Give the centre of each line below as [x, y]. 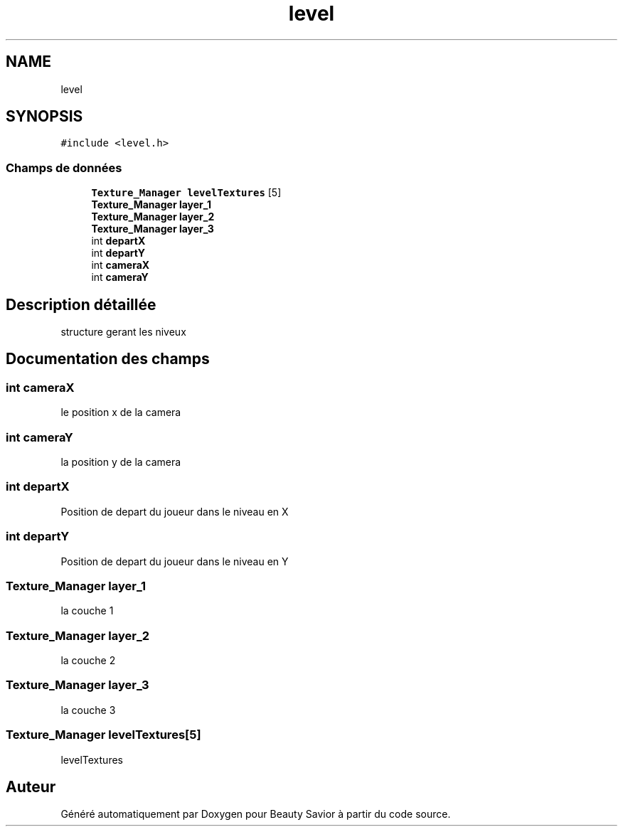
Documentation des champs [108, 359]
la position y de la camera [121, 462]
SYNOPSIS [44, 117]
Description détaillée [81, 304]
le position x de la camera [121, 412]
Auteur [31, 786]
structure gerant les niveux [123, 332]
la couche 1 [87, 611]
